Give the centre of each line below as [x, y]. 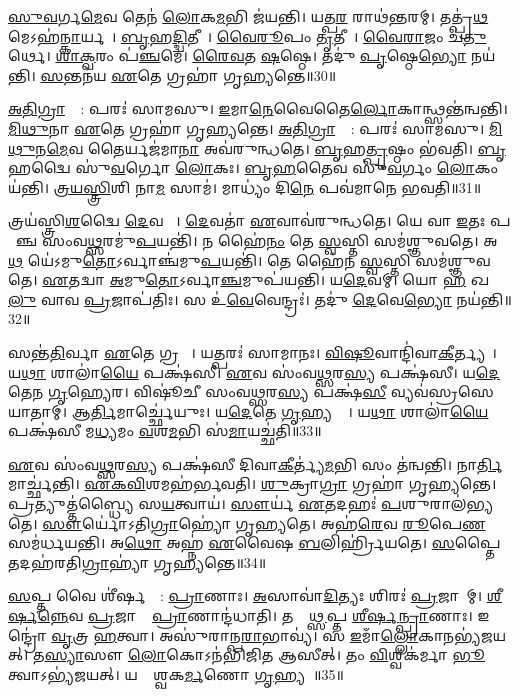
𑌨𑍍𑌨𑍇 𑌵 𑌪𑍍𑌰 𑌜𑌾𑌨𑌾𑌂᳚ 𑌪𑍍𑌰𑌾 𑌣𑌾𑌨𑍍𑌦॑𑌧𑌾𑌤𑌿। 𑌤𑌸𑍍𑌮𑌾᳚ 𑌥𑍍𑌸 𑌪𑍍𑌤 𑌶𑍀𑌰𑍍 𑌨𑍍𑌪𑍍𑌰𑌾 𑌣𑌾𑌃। [255, 615]
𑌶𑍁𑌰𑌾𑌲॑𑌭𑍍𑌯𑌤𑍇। [447, 503]
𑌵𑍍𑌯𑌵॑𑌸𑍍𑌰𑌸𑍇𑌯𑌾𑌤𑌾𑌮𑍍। [442, 391]
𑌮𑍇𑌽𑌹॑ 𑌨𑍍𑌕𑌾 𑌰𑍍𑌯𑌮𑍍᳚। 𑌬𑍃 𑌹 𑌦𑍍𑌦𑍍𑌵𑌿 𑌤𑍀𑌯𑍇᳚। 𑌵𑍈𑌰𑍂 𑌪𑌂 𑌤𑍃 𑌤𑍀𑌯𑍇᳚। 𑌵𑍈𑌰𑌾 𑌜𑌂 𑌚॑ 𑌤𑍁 [247, 35]
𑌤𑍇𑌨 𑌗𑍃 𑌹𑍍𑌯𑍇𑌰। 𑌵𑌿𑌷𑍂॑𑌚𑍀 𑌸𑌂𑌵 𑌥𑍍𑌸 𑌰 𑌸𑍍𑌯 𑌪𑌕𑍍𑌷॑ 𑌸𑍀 [197, 391]
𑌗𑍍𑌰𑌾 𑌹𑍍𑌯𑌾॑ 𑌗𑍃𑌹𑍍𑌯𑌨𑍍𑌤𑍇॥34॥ [174, 561]
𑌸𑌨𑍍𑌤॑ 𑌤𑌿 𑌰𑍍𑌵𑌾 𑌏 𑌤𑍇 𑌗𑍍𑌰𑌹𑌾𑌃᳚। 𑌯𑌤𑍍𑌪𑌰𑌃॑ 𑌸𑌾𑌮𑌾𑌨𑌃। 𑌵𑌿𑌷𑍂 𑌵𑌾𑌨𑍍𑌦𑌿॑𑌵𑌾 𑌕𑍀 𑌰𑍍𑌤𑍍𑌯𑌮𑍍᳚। [252, 351]
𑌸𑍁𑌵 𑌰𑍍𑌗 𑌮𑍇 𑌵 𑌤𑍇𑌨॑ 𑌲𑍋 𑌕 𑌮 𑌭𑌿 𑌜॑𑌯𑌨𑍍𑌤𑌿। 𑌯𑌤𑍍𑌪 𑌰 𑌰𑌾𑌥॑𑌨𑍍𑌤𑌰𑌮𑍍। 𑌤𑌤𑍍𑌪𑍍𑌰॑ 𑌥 [248, 16]
